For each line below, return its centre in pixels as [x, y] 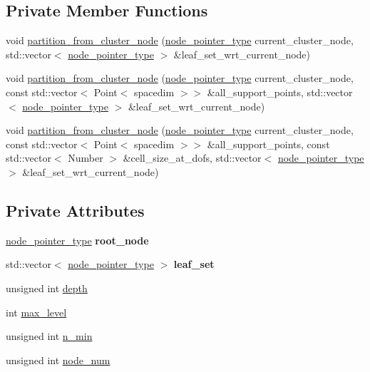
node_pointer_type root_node [77, 240]
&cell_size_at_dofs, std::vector [192, 158]
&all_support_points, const [268, 144]
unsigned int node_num [58, 360]
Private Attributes [75, 210]
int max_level [36, 312]
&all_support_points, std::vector [280, 92]
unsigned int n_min [49, 336]
